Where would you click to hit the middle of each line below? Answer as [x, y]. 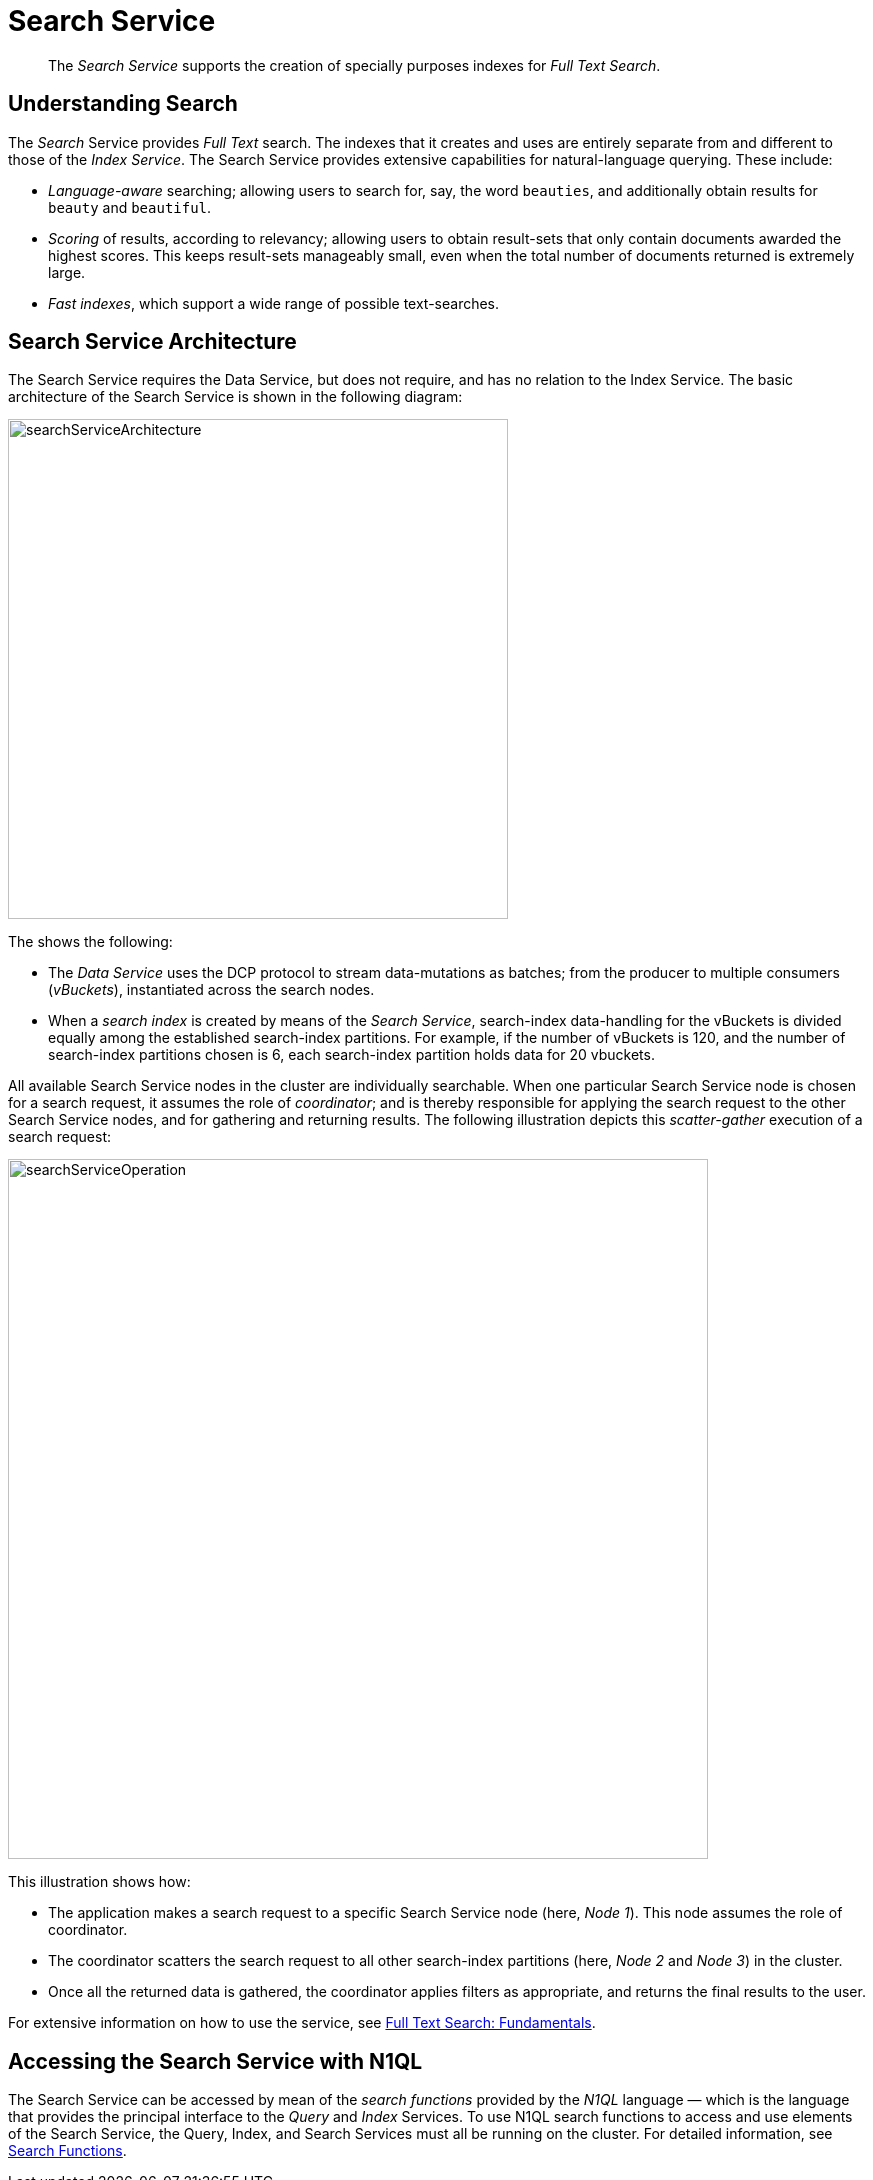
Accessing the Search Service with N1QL [215, 2061]
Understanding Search [123, 104]
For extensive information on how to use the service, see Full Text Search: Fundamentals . [302, 2023]
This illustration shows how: [99, 1882]
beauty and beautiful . [130, 207]
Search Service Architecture [152, 342]
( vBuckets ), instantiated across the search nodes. [211, 990]
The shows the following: [90, 942]
